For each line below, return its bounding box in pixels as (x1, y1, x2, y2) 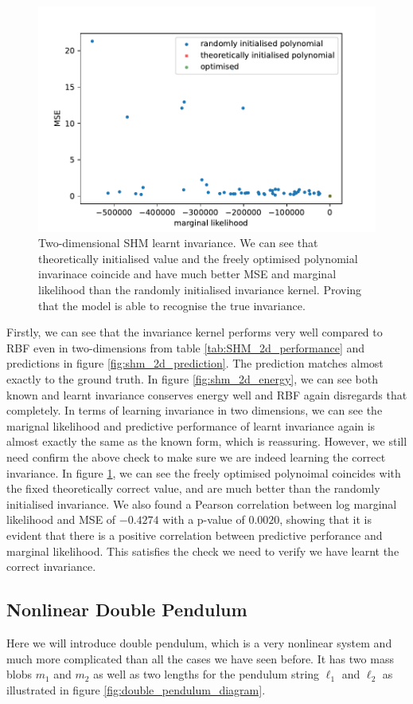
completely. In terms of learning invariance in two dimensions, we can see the (6, 402, 383, 419)
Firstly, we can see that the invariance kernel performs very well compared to (6, 324, 383, 340)
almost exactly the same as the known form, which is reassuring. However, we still (6, 433, 407, 450)
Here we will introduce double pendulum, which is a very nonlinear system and (6, 634, 392, 651)
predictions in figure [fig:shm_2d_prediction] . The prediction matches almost (6, 355, 384, 372)
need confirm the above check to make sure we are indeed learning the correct (6, 448, 386, 465)
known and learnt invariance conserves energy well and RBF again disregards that (6, 386, 407, 403)
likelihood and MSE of (6, 511, 116, 528)
